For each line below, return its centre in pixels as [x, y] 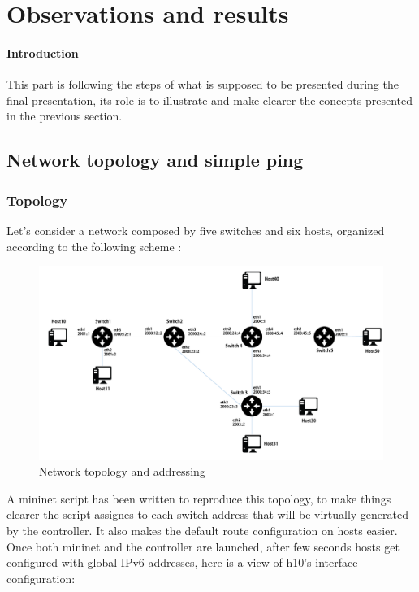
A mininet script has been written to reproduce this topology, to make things [199, 498]
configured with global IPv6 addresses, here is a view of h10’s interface [182, 562]
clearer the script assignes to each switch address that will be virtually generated [208, 514]
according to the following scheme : [94, 246]
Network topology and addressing [122, 471]
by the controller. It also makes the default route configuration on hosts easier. [202, 531]
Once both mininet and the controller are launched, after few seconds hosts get [203, 546]
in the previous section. [65, 116]
